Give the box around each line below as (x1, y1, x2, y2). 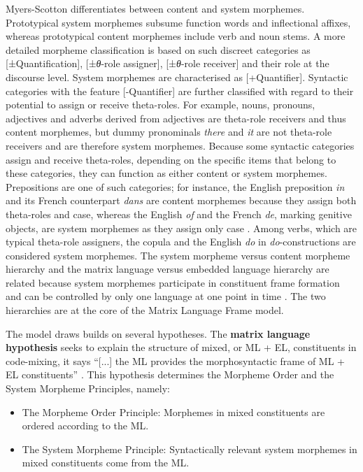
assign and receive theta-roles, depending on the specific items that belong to (6, 152, 336, 166)
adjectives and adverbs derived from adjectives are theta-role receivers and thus (6, 110, 346, 125)
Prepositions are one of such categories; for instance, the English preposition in (6, 179, 345, 194)
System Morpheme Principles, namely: (6, 381, 170, 396)
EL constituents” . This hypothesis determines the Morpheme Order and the (6, 367, 334, 382)
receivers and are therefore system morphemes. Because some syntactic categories (6, 138, 355, 152)
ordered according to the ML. (22, 418, 149, 433)
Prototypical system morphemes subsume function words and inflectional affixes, (6, 15, 351, 29)
